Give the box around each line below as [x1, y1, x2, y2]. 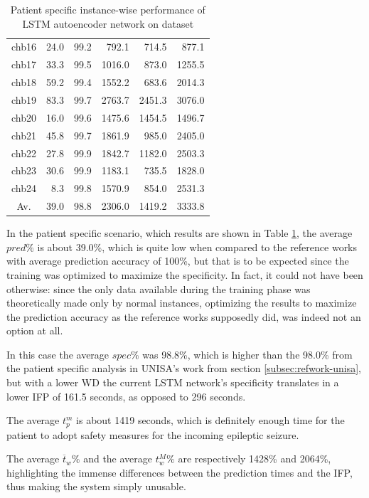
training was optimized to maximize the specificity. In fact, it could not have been [6, 267, 363, 282]
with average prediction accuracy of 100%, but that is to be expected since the [6, 253, 349, 268]
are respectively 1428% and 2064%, [178, 451, 331, 466]
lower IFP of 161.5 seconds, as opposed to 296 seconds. [6, 388, 246, 403]
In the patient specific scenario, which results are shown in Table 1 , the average [6, 226, 353, 240]
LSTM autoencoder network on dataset [22, 16, 194, 31]
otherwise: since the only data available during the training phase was [6, 281, 311, 296]
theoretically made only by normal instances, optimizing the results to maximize [6, 295, 357, 310]
